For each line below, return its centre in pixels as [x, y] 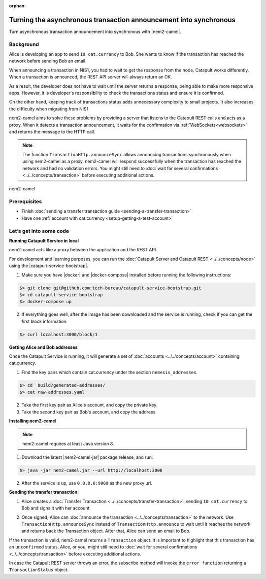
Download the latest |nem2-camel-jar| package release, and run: [87, 457]
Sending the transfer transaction [43, 492]
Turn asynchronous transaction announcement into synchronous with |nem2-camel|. [95, 32]
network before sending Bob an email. [48, 61]
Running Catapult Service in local [44, 240]
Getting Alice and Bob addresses [43, 347]
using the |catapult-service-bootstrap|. [49, 266]
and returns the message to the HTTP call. [52, 132]
